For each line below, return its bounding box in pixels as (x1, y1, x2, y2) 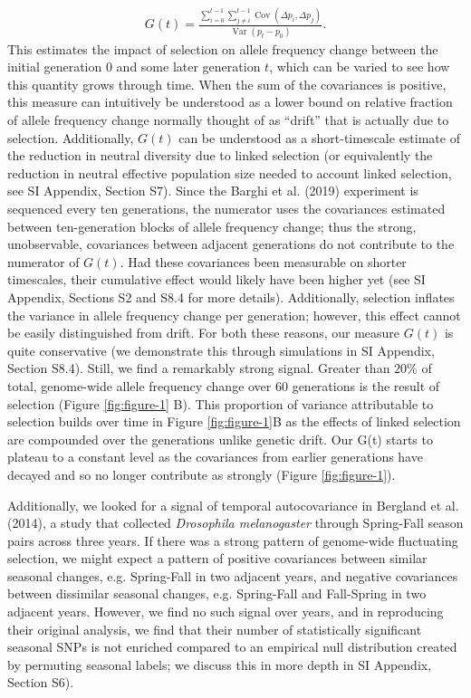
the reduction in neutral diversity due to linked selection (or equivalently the (7, 146, 433, 165)
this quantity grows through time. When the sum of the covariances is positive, (7, 74, 447, 93)
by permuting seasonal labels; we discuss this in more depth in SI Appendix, (7, 655, 432, 674)
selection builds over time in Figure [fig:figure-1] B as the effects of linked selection (7, 412, 461, 431)
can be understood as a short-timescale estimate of (178, 128, 460, 147)
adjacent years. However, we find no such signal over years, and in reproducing (7, 602, 444, 621)
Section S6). (7, 673, 74, 692)
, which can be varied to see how (269, 57, 450, 76)
